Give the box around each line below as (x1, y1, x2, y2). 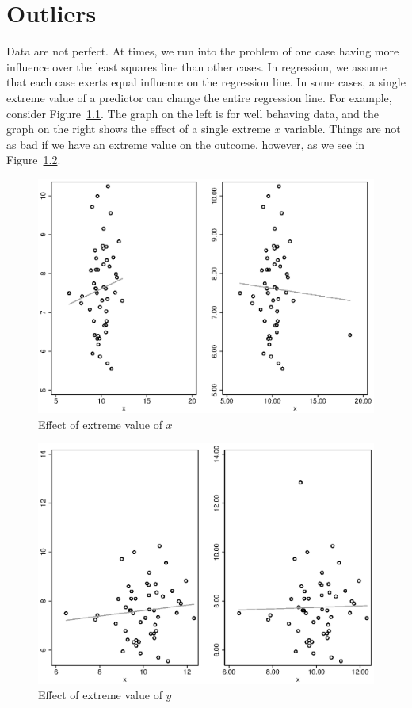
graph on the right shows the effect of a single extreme (6, 121, 271, 137)
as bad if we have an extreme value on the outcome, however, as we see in (6, 136, 365, 152)
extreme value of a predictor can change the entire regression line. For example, (6, 89, 392, 105)
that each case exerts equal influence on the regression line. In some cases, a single (6, 74, 406, 90)
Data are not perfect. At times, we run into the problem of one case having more (6, 43, 399, 59)
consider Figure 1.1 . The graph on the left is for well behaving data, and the (6, 105, 379, 121)
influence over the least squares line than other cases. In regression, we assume (6, 58, 387, 75)
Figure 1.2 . (6, 151, 61, 168)
